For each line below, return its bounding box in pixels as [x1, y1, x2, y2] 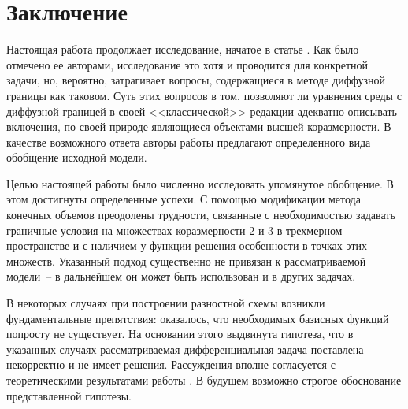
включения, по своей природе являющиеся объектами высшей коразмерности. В [6, 118, 391, 135]
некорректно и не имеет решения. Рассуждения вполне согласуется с [6, 356, 336, 373]
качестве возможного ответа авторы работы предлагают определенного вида [6, 133, 371, 150]
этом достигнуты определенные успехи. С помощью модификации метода [6, 191, 361, 207]
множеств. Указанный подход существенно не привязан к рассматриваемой [6, 252, 366, 269]
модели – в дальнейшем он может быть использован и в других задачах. [6, 268, 356, 284]
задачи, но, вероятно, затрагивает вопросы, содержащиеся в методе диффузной [6, 72, 385, 88]
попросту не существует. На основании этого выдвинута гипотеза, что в [6, 325, 354, 342]
